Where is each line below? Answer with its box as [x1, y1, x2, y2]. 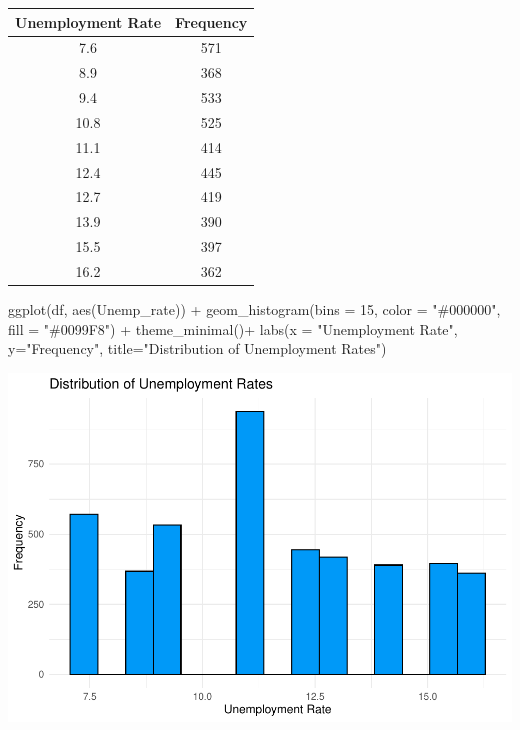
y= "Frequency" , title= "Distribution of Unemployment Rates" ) [8, 338, 387, 359]
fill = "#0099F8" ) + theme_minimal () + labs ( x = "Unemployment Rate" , [8, 318, 458, 339]
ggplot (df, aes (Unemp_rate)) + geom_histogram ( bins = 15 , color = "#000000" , [8, 299, 501, 320]
